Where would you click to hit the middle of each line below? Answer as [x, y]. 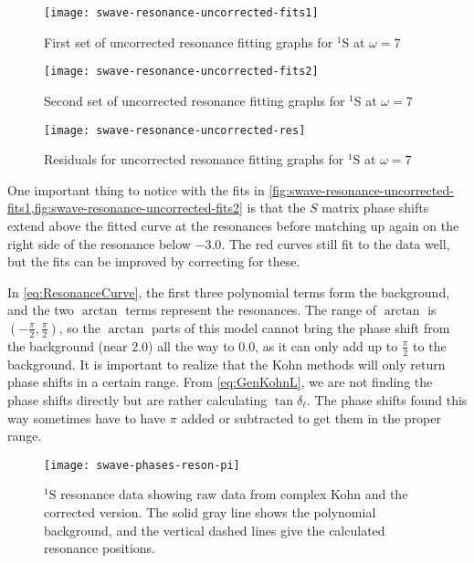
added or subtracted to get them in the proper [311, 417]
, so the [79, 327]
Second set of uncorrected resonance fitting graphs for [195, 100]
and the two [41, 310]
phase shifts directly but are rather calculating [137, 399]
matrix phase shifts [375, 208]
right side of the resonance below [99, 243]
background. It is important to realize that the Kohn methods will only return [226, 364]
